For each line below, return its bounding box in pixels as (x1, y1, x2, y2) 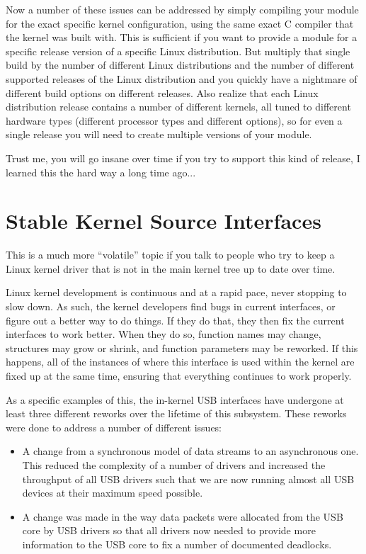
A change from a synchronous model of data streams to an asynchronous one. (22, 443, 359, 458)
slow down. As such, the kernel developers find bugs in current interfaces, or (6, 299, 336, 314)
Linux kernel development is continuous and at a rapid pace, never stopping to (6, 285, 347, 300)
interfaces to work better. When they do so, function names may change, (6, 327, 321, 341)
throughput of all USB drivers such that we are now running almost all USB (22, 471, 355, 486)
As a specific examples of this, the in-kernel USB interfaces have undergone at (6, 392, 344, 407)
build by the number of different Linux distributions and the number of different (6, 57, 355, 72)
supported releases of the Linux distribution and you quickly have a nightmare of (6, 71, 358, 86)
